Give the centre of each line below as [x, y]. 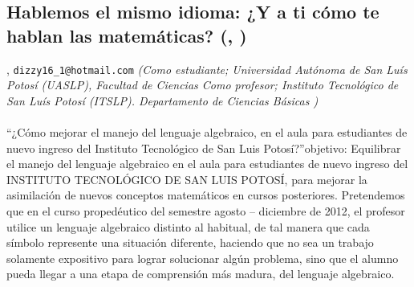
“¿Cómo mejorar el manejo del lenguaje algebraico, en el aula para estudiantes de [207, 132]
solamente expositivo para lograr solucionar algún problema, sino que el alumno [203, 258]
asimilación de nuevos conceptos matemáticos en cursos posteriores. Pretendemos [206, 195]
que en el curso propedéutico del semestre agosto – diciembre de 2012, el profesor [206, 211]
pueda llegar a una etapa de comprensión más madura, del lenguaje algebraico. [201, 274]
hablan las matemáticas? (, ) [127, 35]
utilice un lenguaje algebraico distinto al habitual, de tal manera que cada [188, 226]
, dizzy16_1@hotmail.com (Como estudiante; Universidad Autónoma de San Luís [207, 69]
